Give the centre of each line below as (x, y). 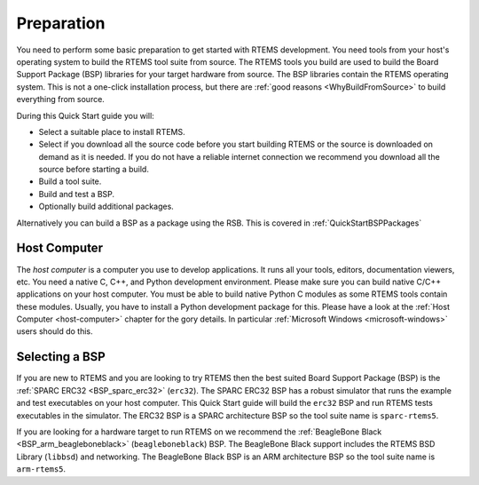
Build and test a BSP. (77, 194)
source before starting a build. (94, 170)
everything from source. (61, 99)
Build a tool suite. (70, 181)
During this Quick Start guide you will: (85, 115)
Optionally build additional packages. (106, 207)
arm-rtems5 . (41, 469)
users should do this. (55, 331)
